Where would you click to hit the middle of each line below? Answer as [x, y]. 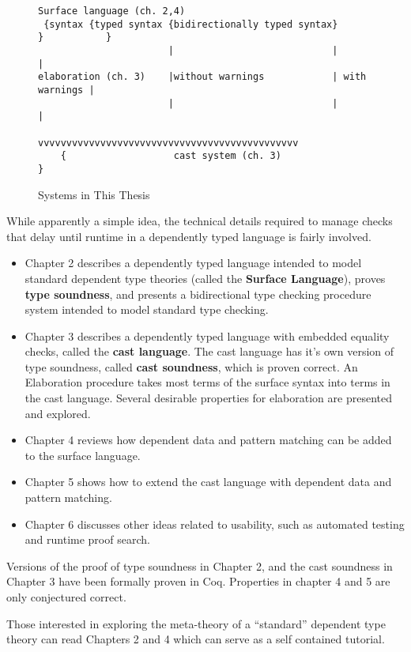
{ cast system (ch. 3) [171, 156]
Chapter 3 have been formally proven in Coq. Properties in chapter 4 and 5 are [198, 581]
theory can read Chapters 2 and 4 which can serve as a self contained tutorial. [196, 639]
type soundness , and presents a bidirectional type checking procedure [198, 294]
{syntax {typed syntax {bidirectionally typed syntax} [191, 24]
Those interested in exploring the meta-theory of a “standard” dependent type [196, 623]
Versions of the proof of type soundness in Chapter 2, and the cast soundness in [200, 565]
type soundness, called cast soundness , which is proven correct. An [191, 366]
